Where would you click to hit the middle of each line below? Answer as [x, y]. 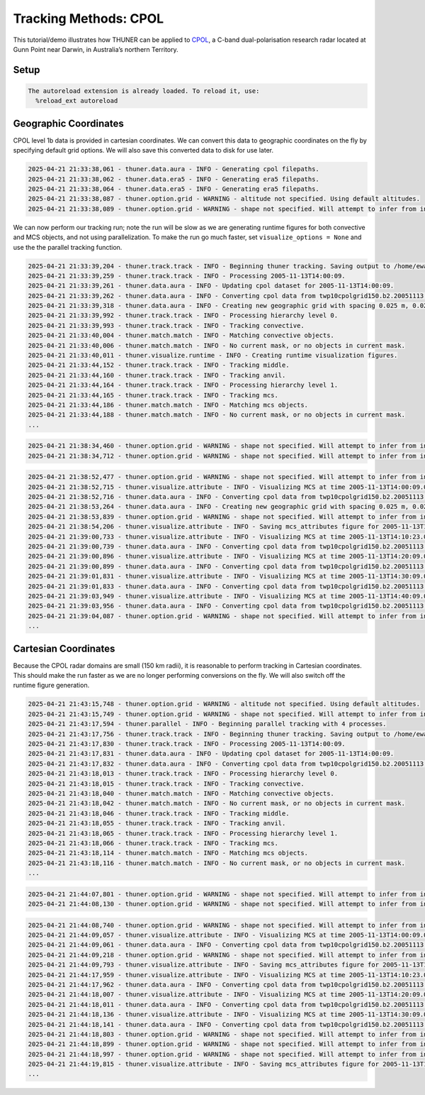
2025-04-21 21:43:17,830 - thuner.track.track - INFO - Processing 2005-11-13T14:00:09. [187, 744]
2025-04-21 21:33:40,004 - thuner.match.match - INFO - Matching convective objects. [181, 336]
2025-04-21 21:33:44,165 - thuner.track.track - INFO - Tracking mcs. [153, 395]
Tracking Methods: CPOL [89, 18]
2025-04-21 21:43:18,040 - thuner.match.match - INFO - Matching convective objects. [181, 793]
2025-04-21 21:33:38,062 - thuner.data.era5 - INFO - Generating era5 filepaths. [174, 179]
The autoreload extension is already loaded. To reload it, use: [144, 91]
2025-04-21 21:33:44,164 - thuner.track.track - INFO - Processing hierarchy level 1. [183, 385]
